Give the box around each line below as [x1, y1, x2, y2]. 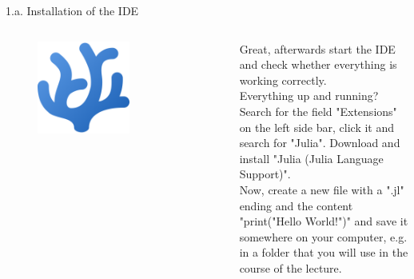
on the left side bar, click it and [239, 118, 395, 135]
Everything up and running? [239, 87, 379, 104]
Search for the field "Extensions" [239, 102, 397, 119]
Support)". [239, 165, 291, 182]
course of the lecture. [239, 259, 342, 276]
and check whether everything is [239, 56, 397, 73]
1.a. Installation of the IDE [6, 2, 139, 18]
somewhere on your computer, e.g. [239, 228, 408, 245]
